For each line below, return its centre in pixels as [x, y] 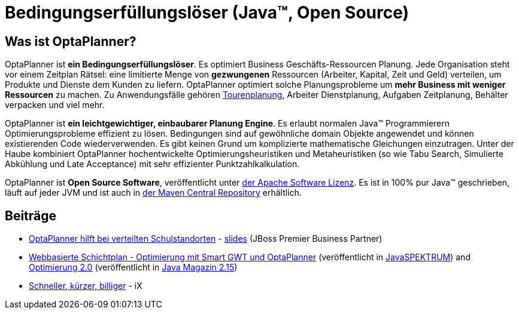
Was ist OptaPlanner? [71, 41]
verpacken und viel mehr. [55, 105]
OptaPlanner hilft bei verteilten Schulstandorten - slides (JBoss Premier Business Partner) [206, 239]
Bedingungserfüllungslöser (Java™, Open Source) [207, 13]
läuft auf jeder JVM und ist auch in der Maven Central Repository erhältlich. [153, 193]
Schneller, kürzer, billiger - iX [86, 286]
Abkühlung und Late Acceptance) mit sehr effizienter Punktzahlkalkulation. [152, 164]
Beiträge [31, 216]
